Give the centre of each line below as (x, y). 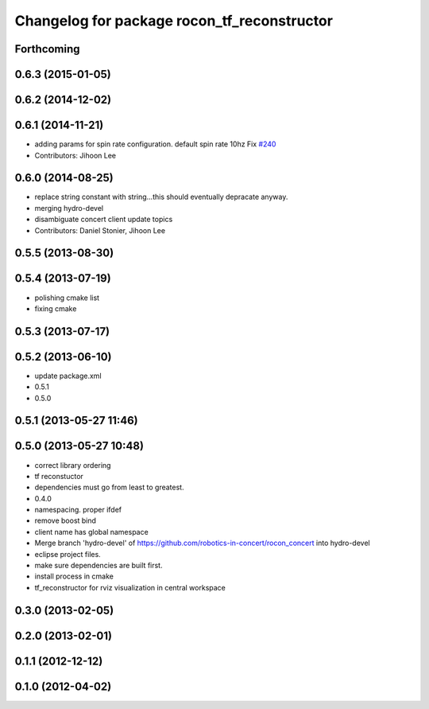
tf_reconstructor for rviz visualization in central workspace (130, 587)
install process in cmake (74, 576)
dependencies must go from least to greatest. (109, 487)
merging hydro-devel (69, 208)
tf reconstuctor (59, 476)
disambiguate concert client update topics (104, 220)
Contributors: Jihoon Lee (75, 155)
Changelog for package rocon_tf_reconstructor (174, 21)
